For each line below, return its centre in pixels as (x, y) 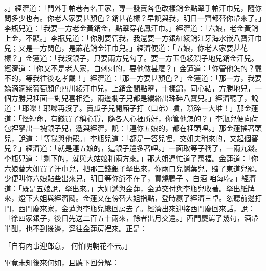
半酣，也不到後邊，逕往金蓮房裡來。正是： (76, 228)
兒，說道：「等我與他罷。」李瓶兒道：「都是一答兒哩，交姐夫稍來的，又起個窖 (131, 138)
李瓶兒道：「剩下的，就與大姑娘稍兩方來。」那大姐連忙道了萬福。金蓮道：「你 (131, 158)
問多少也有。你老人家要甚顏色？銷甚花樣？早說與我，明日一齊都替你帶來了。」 (133, 18)
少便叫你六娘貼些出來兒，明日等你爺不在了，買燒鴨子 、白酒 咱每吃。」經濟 (130, 178)
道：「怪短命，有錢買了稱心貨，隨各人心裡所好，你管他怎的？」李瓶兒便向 (128, 118)
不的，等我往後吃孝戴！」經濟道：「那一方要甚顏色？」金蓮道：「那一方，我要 (133, 78)
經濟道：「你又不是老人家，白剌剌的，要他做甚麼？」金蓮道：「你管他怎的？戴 (133, 68)
